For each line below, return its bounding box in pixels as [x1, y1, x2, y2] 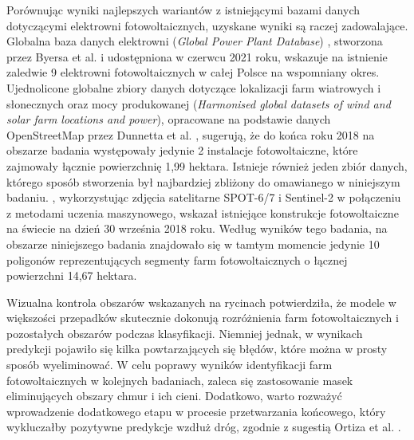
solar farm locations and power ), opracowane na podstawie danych [6, 111, 331, 128]
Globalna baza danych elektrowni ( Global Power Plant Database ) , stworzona [6, 33, 383, 49]
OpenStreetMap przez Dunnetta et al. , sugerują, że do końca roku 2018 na [6, 126, 375, 143]
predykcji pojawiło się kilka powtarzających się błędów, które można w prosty [6, 340, 388, 357]
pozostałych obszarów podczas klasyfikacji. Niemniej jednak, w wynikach [6, 324, 363, 341]
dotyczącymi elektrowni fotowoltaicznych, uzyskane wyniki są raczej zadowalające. [6, 17, 408, 33]
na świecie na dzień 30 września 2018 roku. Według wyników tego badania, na [6, 220, 388, 237]
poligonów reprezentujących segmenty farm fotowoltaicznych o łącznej [6, 251, 348, 268]
